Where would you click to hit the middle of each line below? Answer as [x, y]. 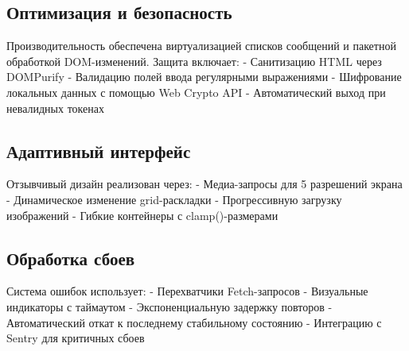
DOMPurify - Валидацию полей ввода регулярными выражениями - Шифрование [204, 77]
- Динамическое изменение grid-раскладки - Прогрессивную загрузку [174, 199]
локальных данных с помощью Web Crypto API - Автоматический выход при [196, 92]
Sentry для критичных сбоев [76, 338]
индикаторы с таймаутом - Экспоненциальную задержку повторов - [169, 306]
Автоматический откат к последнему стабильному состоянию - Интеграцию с [194, 322]
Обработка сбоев [71, 258]
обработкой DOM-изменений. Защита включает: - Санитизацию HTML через [194, 61]
